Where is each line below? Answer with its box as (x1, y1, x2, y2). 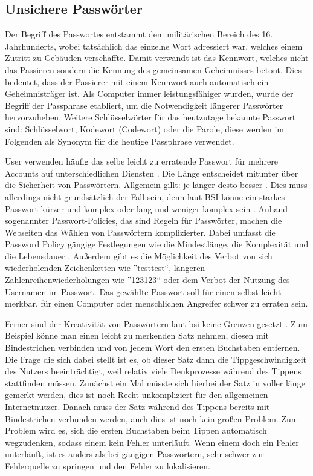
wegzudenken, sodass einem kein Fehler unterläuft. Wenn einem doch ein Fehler (5, 435, 299, 448)
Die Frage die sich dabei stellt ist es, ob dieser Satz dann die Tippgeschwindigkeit (5, 353, 307, 365)
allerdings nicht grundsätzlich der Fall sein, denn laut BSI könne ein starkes (5, 190, 285, 203)
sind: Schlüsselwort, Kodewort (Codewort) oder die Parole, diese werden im (5, 122, 284, 135)
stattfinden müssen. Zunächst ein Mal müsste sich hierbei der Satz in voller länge (5, 376, 305, 389)
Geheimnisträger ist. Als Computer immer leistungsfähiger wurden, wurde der (5, 87, 294, 100)
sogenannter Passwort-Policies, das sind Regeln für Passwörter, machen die (5, 214, 282, 227)
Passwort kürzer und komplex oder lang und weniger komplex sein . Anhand (5, 202, 288, 215)
